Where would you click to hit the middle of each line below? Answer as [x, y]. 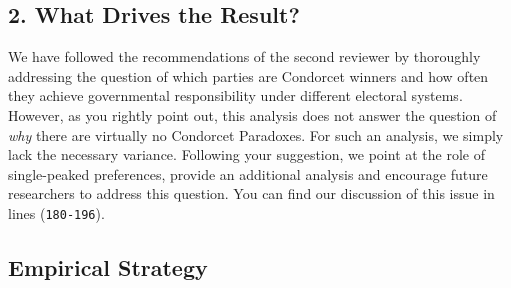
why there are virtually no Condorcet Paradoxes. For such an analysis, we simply [256, 134]
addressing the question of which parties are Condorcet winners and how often [248, 75]
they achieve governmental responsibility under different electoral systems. [235, 95]
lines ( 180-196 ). [56, 212]
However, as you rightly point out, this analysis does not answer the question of [252, 114]
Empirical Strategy [108, 267]
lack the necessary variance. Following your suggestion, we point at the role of [247, 154]
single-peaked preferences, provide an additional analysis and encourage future [248, 173]
